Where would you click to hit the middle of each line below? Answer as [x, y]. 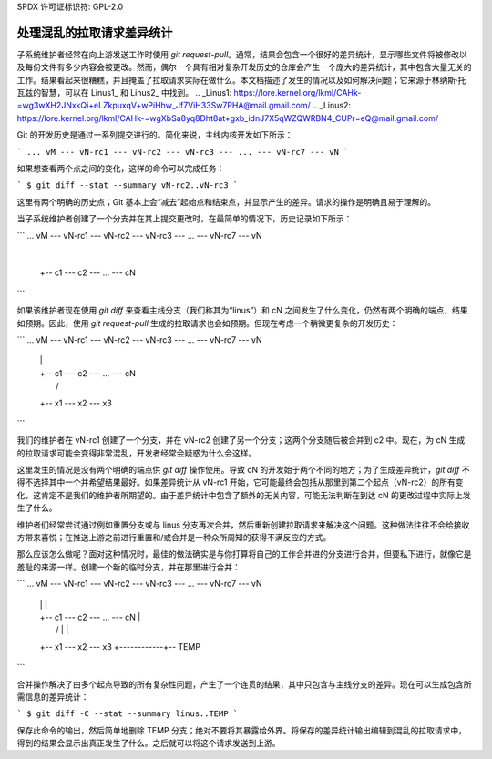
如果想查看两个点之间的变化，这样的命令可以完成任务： [121, 169]
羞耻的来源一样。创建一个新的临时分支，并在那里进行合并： [128, 567]
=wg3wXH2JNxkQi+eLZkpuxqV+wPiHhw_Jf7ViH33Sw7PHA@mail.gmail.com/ [164, 106]
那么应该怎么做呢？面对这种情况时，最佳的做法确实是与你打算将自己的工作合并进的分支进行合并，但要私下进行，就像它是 [244, 554]
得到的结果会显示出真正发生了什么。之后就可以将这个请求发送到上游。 [149, 744]
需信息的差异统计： [53, 696]
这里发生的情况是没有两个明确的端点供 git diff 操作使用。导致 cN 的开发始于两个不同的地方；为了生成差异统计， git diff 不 [244, 470]
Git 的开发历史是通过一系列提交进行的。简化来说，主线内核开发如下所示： [155, 135]
